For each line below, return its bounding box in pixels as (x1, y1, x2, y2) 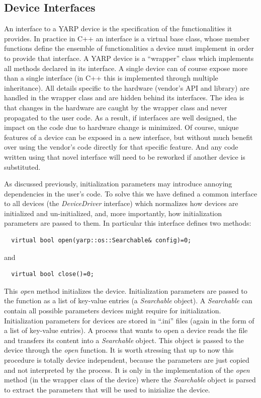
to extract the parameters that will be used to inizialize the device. (4, 384, 210, 394)
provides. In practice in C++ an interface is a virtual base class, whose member (4, 33, 250, 43)
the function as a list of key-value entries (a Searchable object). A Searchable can (4, 295, 252, 306)
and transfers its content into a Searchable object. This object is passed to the (4, 335, 244, 345)
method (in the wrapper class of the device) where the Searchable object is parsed (4, 374, 256, 385)
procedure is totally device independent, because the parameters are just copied (4, 355, 249, 365)
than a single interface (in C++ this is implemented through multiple (4, 73, 218, 83)
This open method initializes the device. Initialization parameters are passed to (4, 285, 247, 296)
